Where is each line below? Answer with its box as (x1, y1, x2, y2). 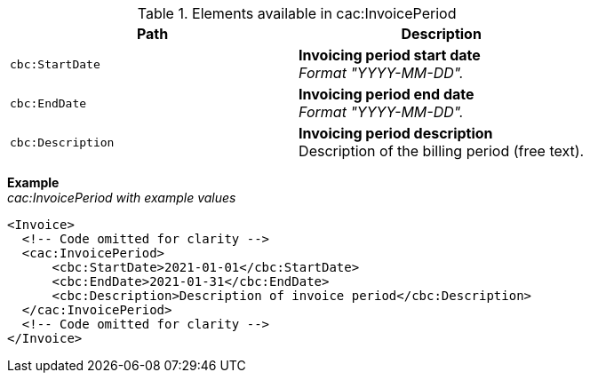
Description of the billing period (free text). (299, 142, 585, 160)
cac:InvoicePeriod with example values (7, 190, 236, 205)
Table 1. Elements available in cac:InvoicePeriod (137, 4, 457, 22)
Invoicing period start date (299, 46, 481, 64)
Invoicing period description (299, 124, 493, 142)
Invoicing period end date (299, 85, 474, 103)
